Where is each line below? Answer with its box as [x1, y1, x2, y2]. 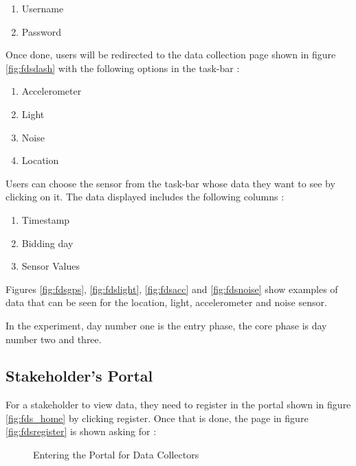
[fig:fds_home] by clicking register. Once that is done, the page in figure [5, 410, 309, 425]
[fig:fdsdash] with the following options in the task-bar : [5, 60, 240, 75]
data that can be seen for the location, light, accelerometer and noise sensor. [5, 295, 327, 310]
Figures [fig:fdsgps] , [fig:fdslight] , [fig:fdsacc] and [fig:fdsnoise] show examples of [5, 281, 338, 296]
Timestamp [21, 212, 70, 226]
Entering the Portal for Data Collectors [33, 447, 199, 462]
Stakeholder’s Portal [5, 365, 153, 386]
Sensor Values [21, 259, 80, 273]
